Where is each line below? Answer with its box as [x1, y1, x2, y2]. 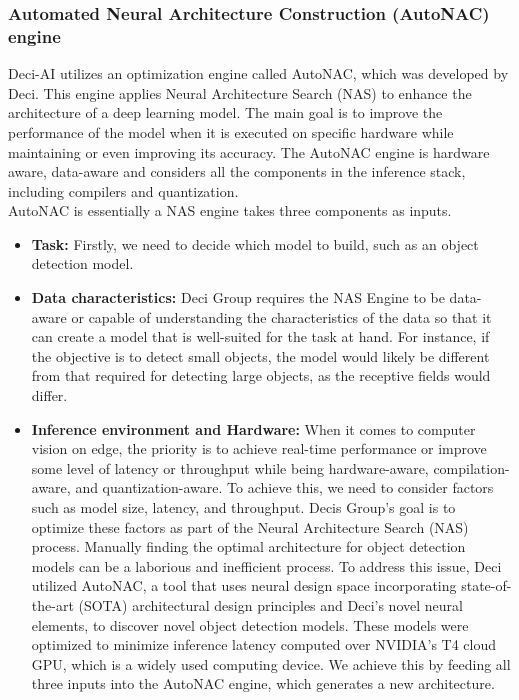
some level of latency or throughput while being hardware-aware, [31, 457, 429, 478]
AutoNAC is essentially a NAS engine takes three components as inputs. [8, 200, 452, 221]
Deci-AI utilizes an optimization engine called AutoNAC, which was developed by [8, 63, 509, 84]
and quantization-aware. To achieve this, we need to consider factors [75, 477, 494, 498]
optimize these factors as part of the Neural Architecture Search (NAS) [31, 516, 469, 537]
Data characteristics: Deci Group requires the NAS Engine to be [31, 287, 445, 308]
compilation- [433, 457, 510, 478]
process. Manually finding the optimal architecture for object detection [31, 536, 466, 557]
